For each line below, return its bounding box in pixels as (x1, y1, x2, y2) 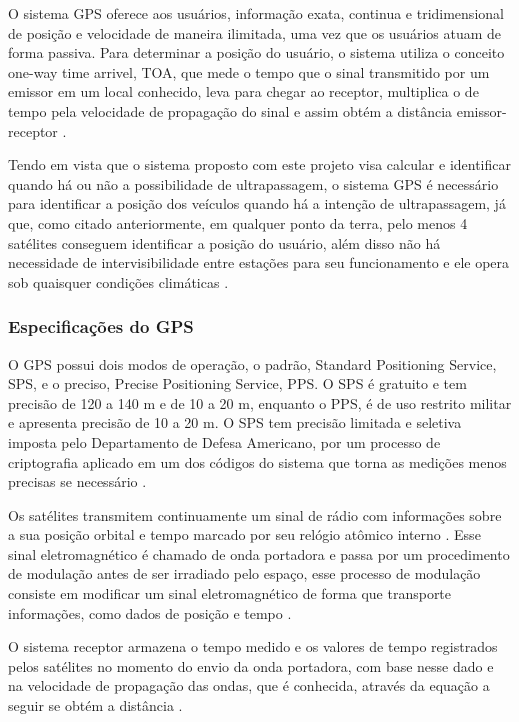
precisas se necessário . (8, 471, 147, 492)
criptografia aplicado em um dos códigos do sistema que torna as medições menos (8, 451, 507, 472)
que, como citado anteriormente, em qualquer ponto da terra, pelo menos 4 (8, 212, 468, 233)
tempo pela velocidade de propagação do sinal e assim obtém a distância (8, 100, 453, 121)
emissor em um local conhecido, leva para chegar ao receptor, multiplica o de (8, 81, 479, 102)
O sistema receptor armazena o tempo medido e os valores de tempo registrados (8, 636, 498, 657)
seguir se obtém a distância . (8, 695, 183, 716)
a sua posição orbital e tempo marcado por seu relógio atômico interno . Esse (8, 524, 481, 545)
